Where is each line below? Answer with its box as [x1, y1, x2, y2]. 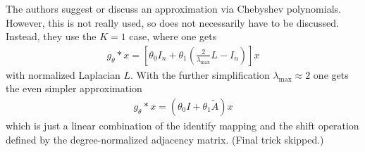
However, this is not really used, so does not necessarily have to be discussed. [6, 15, 339, 30]
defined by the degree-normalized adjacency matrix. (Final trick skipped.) [6, 132, 324, 146]
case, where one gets [129, 29, 217, 44]
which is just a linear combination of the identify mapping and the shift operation [6, 118, 359, 133]
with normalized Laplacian [6, 67, 120, 82]
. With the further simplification [130, 67, 270, 82]
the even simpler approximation [6, 81, 142, 96]
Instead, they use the [6, 29, 97, 44]
